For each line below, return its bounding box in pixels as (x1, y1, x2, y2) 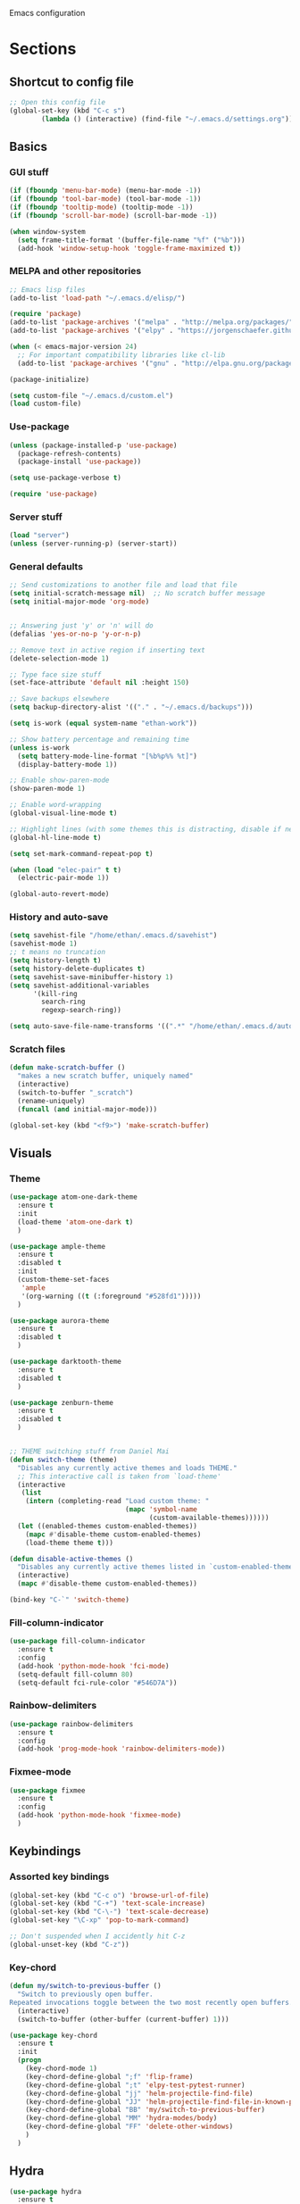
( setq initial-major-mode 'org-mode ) (9, 597, 150, 606)
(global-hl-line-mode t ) (9, 833, 102, 842)
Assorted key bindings (9, 1870, 110, 1883)
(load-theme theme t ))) (25, 1538, 114, 1547)
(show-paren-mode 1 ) (9, 785, 87, 794)
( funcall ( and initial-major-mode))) (17, 1104, 158, 1114)
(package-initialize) (9, 375, 90, 384)
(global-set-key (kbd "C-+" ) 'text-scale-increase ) (9, 1899, 205, 1909)
